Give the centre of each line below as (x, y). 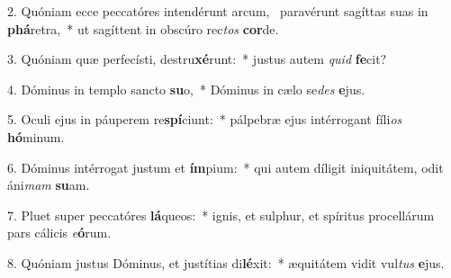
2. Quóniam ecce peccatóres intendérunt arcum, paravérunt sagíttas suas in (218, 11)
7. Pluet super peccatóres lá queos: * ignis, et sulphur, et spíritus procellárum (221, 215)
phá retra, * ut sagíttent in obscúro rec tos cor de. (143, 28)
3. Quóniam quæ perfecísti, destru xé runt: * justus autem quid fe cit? (197, 59)
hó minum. (36, 136)
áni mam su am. (49, 185)
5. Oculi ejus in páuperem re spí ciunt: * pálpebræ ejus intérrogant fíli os (205, 119)
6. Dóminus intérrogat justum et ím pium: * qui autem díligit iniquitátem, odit (225, 167)
